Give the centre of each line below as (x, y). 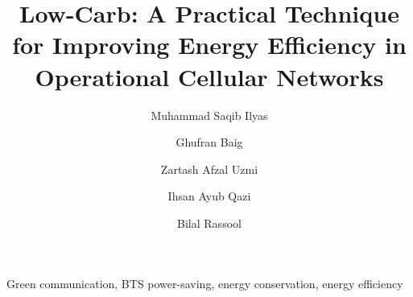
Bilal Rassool (209, 223)
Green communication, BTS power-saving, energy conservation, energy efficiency (205, 284)
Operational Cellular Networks (209, 76)
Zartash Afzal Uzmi (209, 169)
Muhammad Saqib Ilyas (209, 115)
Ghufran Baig (209, 142)
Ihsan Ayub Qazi (209, 196)
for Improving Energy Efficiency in (209, 45)
